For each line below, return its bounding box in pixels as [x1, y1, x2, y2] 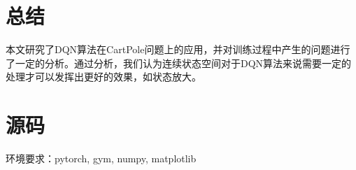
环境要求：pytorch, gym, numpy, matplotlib [6, 151, 197, 166]
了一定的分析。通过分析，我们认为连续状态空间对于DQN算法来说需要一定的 [6, 55, 352, 70]
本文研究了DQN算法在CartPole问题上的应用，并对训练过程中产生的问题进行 [6, 42, 350, 57]
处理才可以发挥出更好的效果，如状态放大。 [6, 69, 201, 84]
